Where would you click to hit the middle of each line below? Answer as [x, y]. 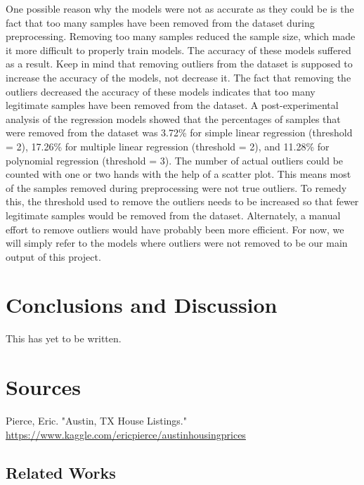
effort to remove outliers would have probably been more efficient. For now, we [175, 229]
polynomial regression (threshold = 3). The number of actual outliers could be [175, 160]
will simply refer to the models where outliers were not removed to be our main [177, 243]
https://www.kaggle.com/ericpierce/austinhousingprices [126, 434]
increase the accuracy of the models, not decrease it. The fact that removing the [178, 77]
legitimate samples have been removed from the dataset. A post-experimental [172, 105]
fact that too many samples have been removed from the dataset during [160, 22]
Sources [43, 387]
